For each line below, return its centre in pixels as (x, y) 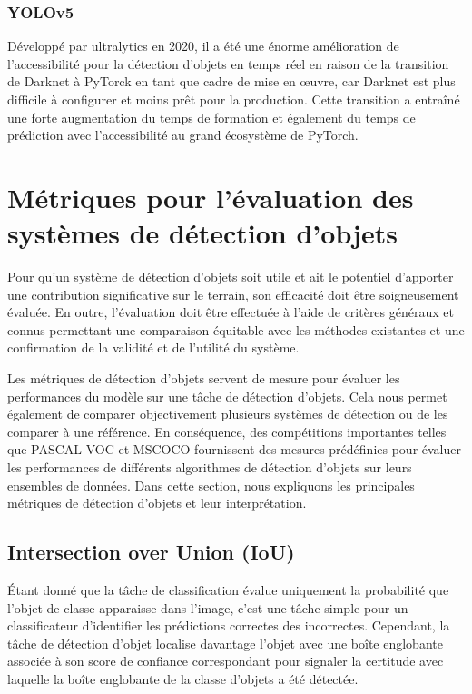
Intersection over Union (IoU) (151, 552)
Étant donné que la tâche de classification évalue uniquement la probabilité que (228, 590)
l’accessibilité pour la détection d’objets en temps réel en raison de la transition (228, 63)
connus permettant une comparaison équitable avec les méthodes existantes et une (236, 329)
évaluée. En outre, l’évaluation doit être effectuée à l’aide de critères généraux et (231, 312)
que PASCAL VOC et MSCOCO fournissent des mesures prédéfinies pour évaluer (234, 449)
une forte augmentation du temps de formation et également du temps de (211, 117)
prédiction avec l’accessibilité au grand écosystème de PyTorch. (183, 135)
